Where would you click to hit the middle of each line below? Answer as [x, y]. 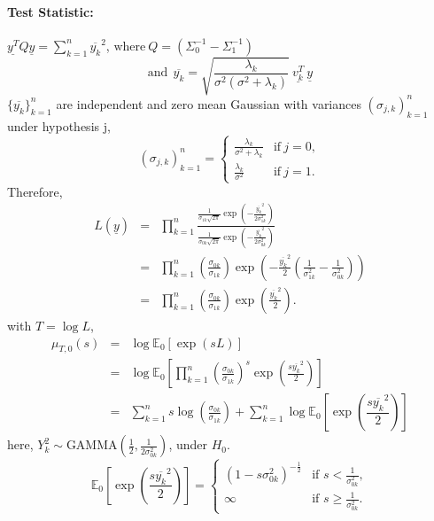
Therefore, [35, 191]
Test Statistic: [50, 11]
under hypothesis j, [59, 125]
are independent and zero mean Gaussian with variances [209, 103]
